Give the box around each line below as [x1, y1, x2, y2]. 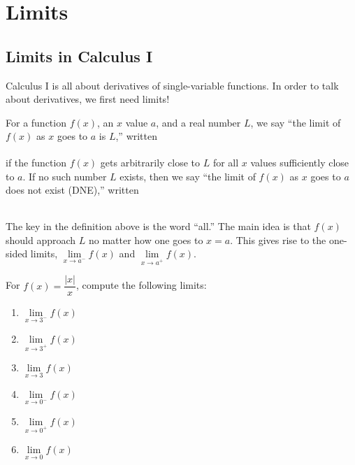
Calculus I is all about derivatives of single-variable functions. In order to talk [6, 78, 339, 92]
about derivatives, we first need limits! [6, 92, 170, 106]
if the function [6, 155, 67, 170]
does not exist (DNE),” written [6, 183, 139, 197]
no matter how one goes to [88, 232, 203, 247]
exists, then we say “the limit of [119, 169, 256, 183]
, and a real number [156, 115, 241, 129]
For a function [6, 115, 66, 129]
